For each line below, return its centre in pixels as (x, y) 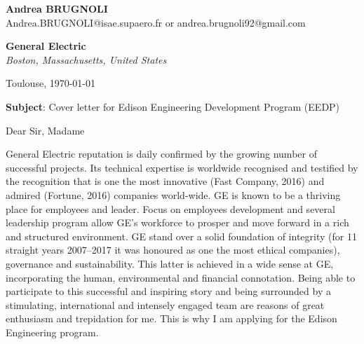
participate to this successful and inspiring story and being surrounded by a (168, 291)
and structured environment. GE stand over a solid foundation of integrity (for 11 (181, 236)
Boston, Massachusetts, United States (86, 59)
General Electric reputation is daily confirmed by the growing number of (161, 154)
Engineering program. (52, 332)
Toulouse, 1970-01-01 (51, 83)
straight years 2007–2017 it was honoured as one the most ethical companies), (173, 250)
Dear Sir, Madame (45, 130)
